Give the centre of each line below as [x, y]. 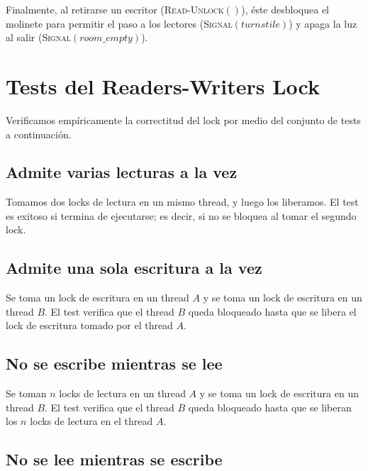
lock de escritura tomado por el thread [89, 325]
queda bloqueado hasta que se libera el [272, 311]
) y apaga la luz [323, 23]
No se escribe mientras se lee [114, 364]
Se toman [26, 393]
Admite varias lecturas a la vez [122, 172]
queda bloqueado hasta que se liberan [270, 407]
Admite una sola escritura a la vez [134, 268]
